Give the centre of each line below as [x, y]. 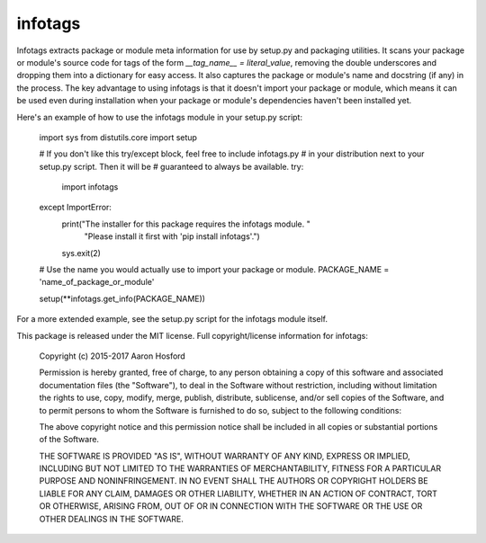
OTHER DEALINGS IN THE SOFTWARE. [112, 519]
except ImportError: [76, 208]
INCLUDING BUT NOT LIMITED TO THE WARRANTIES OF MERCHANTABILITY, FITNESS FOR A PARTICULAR [240, 468]
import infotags [90, 187]
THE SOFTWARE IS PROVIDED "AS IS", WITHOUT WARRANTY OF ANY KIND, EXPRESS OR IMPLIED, [225, 456]
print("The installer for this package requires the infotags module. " [186, 224]
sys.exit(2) [81, 253]
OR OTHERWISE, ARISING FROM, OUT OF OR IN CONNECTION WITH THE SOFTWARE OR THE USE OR [231, 506]
